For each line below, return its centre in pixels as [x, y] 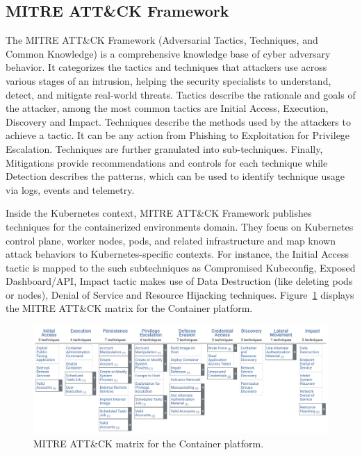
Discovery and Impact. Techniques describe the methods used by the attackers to [178, 121]
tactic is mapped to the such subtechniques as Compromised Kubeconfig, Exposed [181, 267]
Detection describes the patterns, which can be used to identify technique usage [175, 176]
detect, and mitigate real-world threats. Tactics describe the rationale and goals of [181, 94]
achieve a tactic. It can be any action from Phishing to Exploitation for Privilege [178, 135]
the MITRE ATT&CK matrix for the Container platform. [129, 308]
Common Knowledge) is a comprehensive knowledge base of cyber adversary [168, 53]
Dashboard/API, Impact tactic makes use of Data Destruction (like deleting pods [179, 281]
